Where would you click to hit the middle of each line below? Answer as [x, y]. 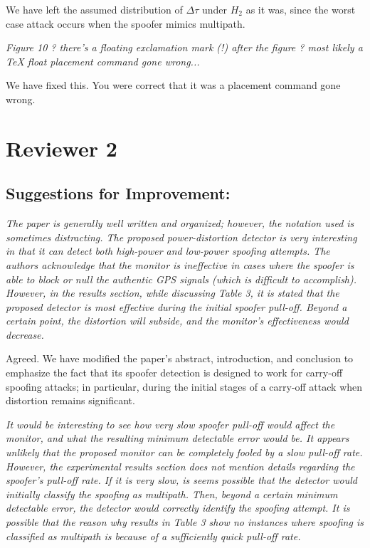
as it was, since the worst [301, 9]
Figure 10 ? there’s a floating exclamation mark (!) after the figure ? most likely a [184, 47]
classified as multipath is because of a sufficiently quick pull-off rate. [153, 536]
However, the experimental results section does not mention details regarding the [180, 466]
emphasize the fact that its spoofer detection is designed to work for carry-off [174, 373]
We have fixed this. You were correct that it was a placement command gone [173, 85]
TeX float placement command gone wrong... [103, 61]
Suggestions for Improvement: [118, 193]
